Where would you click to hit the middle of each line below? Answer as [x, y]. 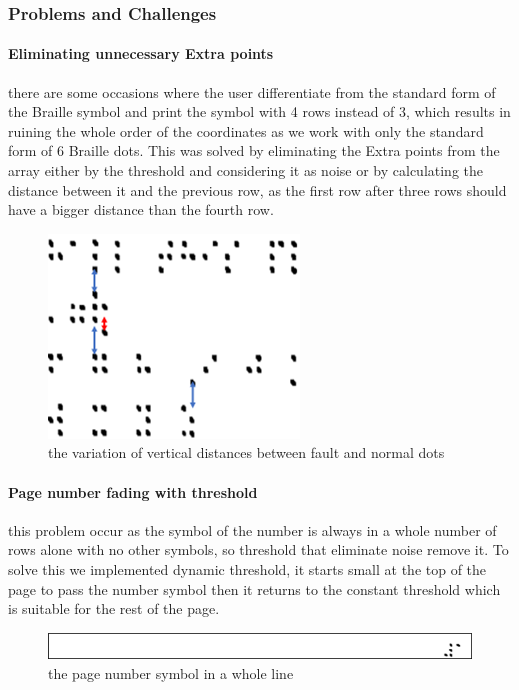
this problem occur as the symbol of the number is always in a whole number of [252, 529]
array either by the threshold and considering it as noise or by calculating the [246, 170]
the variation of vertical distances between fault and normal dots [246, 452]
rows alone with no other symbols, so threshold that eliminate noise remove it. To [258, 549]
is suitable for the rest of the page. [114, 608]
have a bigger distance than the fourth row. [141, 209]
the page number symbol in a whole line [171, 672]
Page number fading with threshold [133, 491]
